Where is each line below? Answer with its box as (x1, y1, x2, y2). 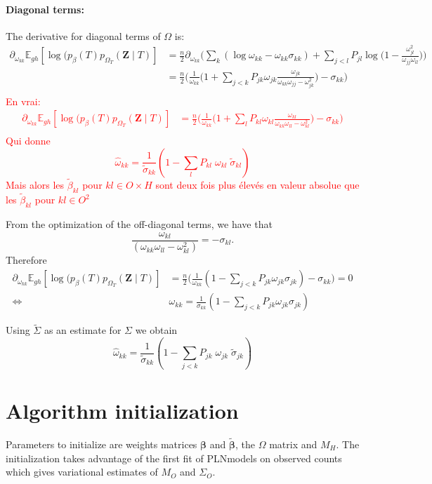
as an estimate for (44, 323, 122, 337)
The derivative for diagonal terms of (6, 28, 161, 43)
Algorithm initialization (6, 396, 239, 424)
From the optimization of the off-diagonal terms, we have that (6, 216, 273, 231)
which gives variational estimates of (6, 464, 158, 479)
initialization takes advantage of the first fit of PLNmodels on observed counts (6, 450, 342, 465)
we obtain (135, 323, 178, 337)
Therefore (6, 253, 47, 267)
